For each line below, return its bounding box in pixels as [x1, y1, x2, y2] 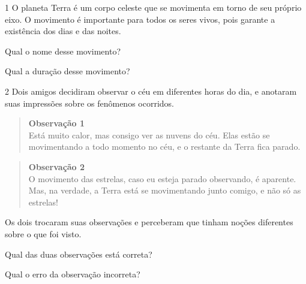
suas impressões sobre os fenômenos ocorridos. [5, 96, 174, 109]
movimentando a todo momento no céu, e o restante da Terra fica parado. [28, 140, 301, 153]
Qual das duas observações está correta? [5, 247, 152, 260]
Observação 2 [28, 160, 85, 173]
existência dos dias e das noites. [5, 25, 121, 37]
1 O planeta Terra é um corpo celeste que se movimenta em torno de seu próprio [5, 1, 302, 13]
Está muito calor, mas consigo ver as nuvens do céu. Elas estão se [28, 128, 270, 141]
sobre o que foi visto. [5, 227, 82, 240]
